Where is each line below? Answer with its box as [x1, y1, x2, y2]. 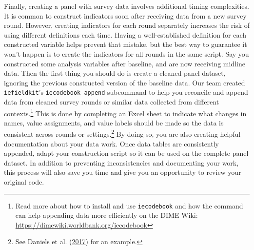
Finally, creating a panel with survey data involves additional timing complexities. [4, 1, 249, 11]
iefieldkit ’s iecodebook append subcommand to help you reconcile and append [4, 87, 248, 97]
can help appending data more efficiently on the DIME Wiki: [15, 210, 198, 220]
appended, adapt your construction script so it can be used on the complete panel [4, 148, 249, 158]
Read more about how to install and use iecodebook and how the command [15, 200, 243, 210]
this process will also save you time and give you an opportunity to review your [4, 167, 241, 177]
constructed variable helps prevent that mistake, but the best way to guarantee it [4, 39, 247, 49]
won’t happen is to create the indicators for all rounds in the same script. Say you [4, 48, 249, 59]
